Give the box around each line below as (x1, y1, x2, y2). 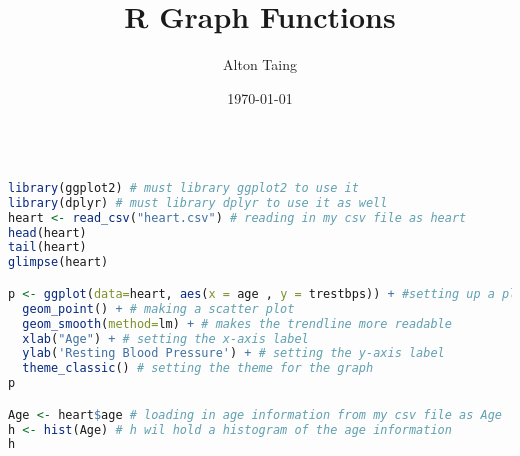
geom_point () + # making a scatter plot (22, 301, 295, 316)
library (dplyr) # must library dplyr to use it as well (8, 195, 388, 210)
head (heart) (8, 225, 87, 240)
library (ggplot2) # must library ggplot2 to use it (8, 180, 359, 195)
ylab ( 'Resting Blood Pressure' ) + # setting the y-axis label (22, 346, 445, 361)
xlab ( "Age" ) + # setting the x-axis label (22, 331, 309, 346)
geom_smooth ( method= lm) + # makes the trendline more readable (22, 316, 452, 331)
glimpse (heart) (8, 255, 109, 270)
